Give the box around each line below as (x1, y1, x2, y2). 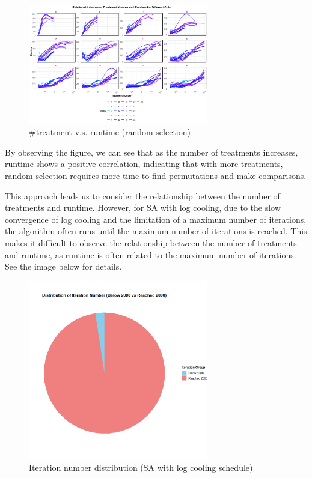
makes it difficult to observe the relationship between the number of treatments (5, 237, 297, 249)
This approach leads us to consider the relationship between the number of (5, 189, 280, 202)
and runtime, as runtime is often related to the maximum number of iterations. (5, 248, 296, 261)
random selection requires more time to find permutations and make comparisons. (5, 169, 307, 182)
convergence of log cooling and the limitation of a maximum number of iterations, (5, 213, 307, 225)
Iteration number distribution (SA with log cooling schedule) (29, 461, 253, 474)
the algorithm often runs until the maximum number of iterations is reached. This (5, 225, 307, 237)
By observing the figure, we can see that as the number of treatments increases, (5, 145, 298, 158)
